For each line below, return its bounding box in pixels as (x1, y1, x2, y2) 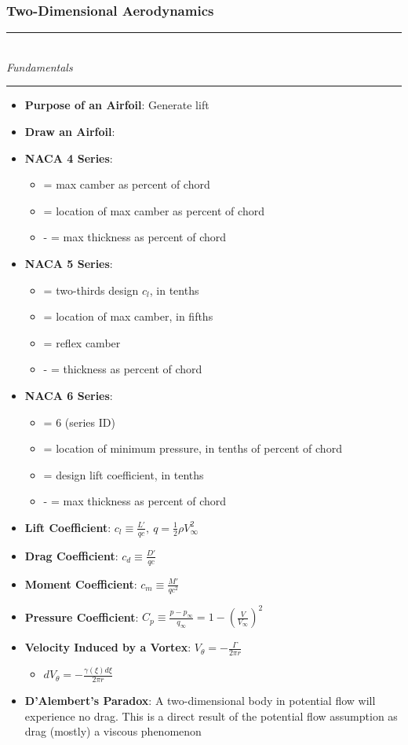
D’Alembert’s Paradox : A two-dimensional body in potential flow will (24, 692, 376, 709)
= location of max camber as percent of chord (43, 202, 264, 218)
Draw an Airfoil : (24, 123, 115, 139)
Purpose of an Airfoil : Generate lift (24, 97, 209, 113)
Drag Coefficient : (24, 547, 118, 563)
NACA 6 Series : (24, 387, 113, 403)
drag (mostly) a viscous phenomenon (24, 723, 202, 739)
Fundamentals (6, 58, 73, 75)
